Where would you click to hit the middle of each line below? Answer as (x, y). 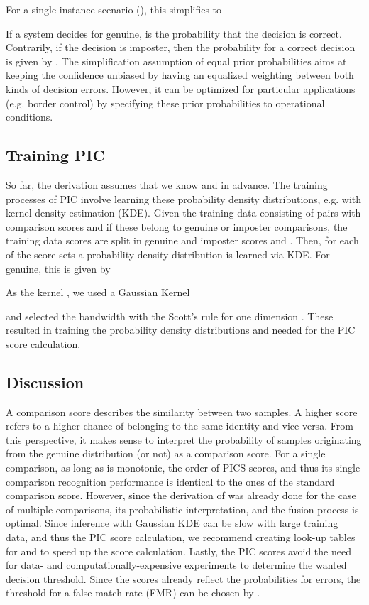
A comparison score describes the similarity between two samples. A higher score (182, 411)
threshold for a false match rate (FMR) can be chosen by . (133, 593)
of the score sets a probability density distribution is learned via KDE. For (168, 254)
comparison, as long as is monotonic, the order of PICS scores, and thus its (169, 468)
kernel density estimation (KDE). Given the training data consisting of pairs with (183, 213)
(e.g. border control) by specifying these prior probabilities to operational (165, 103)
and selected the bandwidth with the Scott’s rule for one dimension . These (170, 316)
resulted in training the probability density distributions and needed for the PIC (181, 330)
